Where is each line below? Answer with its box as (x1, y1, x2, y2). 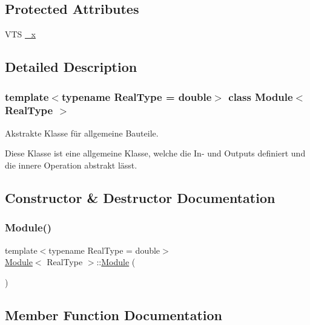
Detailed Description (5, 57, 137, 76)
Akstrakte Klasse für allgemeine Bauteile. (5, 126, 159, 139)
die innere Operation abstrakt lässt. (5, 158, 137, 171)
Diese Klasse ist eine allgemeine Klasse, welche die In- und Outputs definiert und (5, 147, 306, 159)
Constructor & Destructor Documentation (5, 188, 275, 207)
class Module (228, 89, 293, 104)
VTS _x (5, 28, 36, 40)
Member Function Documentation (5, 305, 223, 324)
